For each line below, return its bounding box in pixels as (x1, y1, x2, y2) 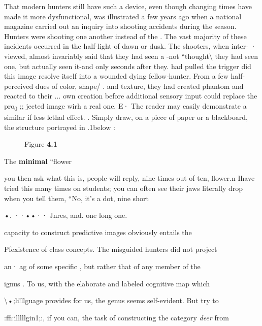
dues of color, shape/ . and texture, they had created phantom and (35, 80, 244, 91)
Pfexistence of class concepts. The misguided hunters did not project (4, 244, 217, 254)
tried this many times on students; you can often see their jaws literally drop (4, 183, 243, 193)
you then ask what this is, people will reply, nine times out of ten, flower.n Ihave (4, 173, 255, 183)
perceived (4, 80, 34, 91)
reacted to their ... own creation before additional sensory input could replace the (4, 90, 257, 101)
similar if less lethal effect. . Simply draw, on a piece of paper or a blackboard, (4, 112, 248, 122)
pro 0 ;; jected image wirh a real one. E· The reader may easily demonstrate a (4, 100, 247, 112)
